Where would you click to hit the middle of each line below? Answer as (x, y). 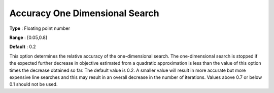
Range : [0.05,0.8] (28, 37)
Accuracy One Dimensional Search (84, 13)
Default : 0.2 (23, 47)
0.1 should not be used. (33, 84)
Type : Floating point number (40, 28)
